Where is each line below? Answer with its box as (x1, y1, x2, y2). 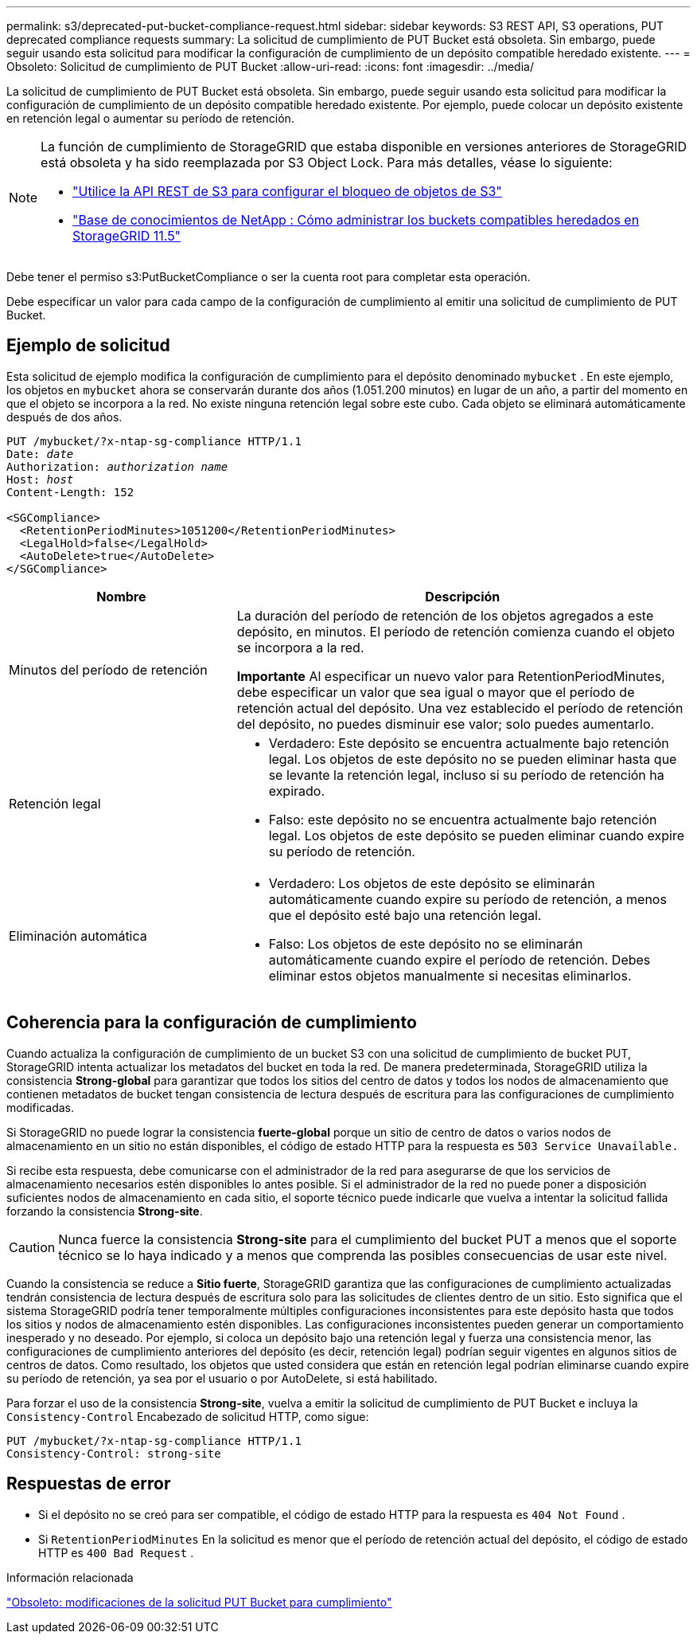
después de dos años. (6, 409, 123, 424)
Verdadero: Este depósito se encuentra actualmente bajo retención (268, 734, 669, 751)
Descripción (425, 588, 500, 605)
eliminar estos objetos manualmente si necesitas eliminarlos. (268, 967, 632, 984)
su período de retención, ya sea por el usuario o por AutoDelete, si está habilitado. (6, 1371, 438, 1385)
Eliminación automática (9, 927, 147, 944)
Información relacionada (6, 1570, 134, 1584)
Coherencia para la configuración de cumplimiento (6, 1012, 417, 1033)
